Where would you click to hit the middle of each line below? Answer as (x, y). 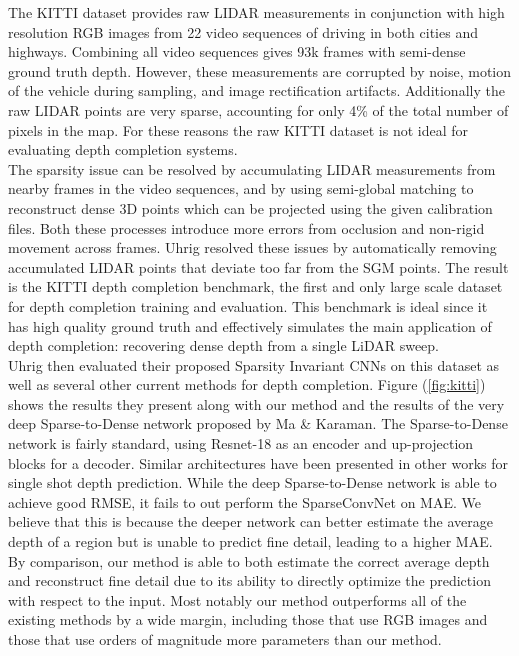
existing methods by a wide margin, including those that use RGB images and (248, 619)
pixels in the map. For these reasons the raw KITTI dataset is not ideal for (238, 129)
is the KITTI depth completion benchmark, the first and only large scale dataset (255, 286)
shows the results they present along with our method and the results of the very (256, 403)
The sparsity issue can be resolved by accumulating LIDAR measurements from (252, 168)
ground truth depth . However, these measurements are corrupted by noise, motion (260, 70)
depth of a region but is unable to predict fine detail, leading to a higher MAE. (250, 541)
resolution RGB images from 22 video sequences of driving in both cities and (243, 31)
